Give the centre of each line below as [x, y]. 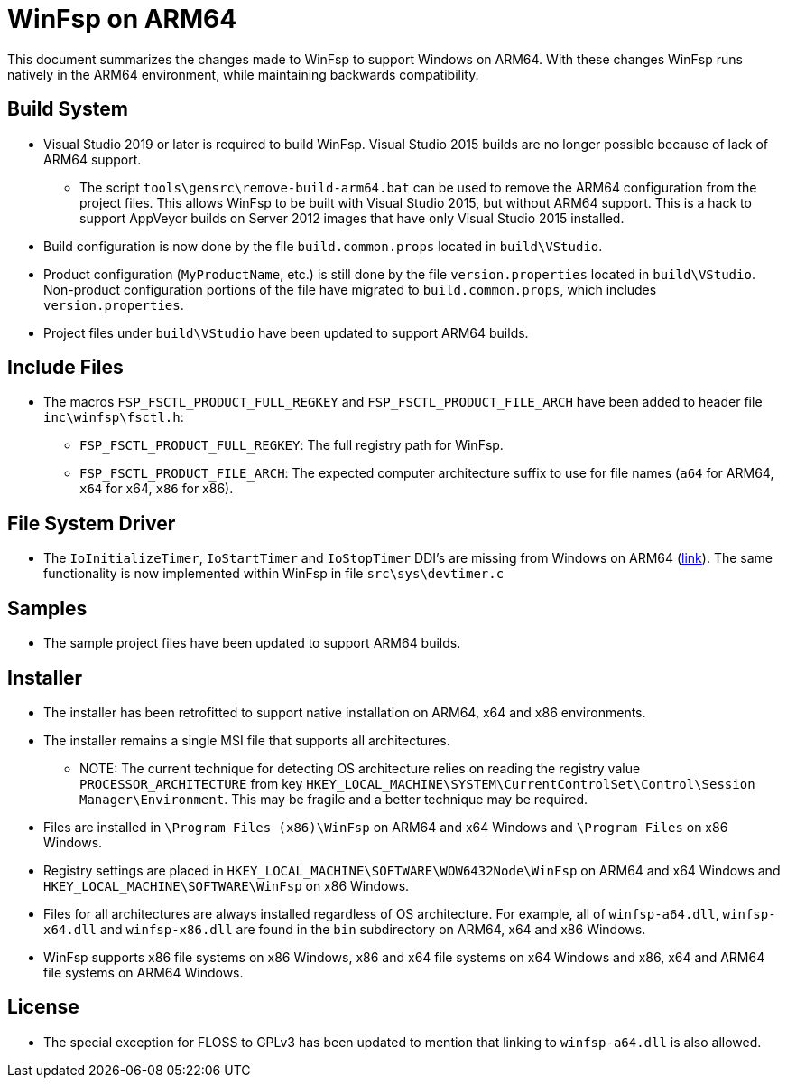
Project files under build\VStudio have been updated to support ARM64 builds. [286, 332]
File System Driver [92, 523]
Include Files [65, 368]
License [43, 1007]
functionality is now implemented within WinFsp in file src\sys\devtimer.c [274, 574]
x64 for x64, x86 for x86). [157, 489]
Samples [47, 608]
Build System [68, 109]
